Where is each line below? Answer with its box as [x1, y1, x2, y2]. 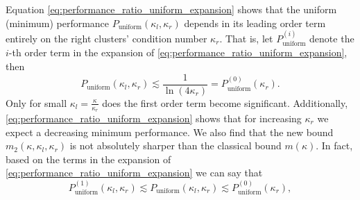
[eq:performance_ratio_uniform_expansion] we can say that [6, 165, 263, 180]
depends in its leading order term [184, 15, 326, 30]
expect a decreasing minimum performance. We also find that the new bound [6, 124, 334, 139]
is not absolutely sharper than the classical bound [69, 138, 282, 153]
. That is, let [219, 31, 273, 45]
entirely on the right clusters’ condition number [6, 31, 207, 45]
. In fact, [316, 138, 353, 153]
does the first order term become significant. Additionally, [102, 95, 348, 110]
